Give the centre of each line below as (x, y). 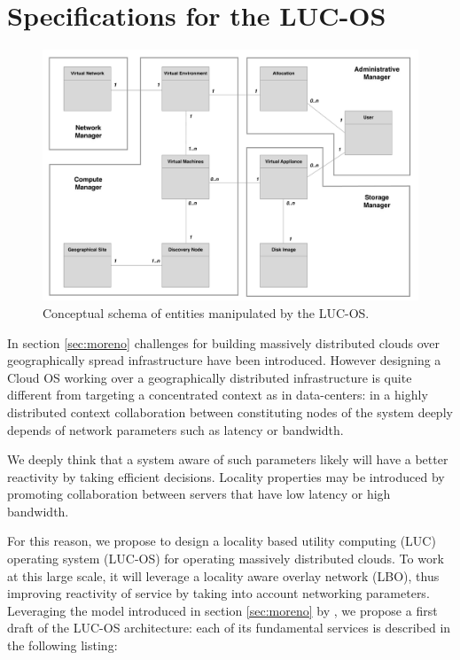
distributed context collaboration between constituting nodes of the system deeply (230, 412)
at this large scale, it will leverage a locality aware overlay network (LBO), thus (223, 575)
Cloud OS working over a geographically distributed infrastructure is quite (210, 377)
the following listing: (62, 645)
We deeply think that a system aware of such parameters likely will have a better (228, 459)
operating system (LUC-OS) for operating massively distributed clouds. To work (226, 559)
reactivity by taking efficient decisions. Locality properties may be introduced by (226, 476)
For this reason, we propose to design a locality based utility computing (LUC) (222, 541)
